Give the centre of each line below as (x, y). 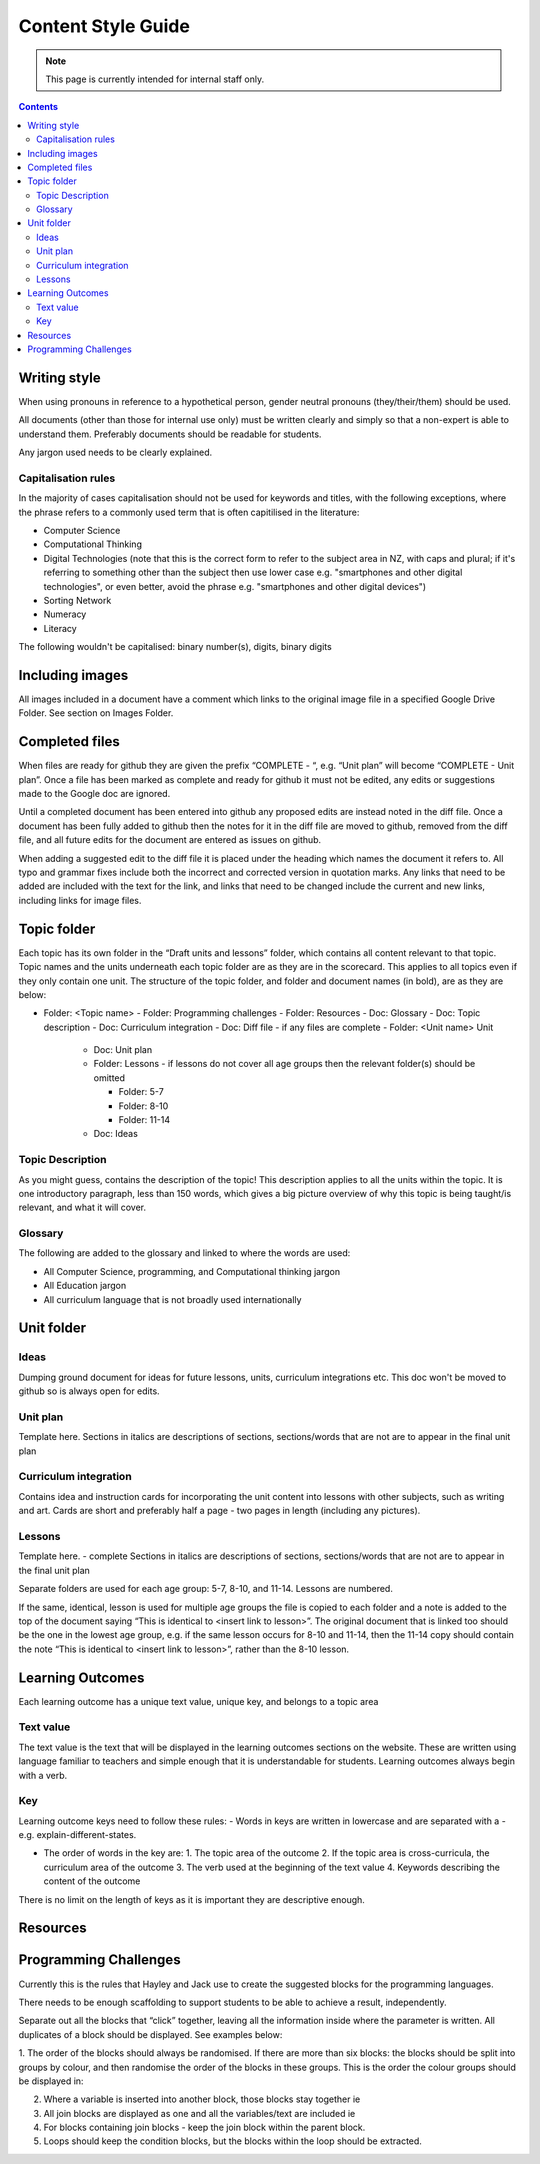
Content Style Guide (104, 26)
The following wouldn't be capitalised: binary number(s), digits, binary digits (175, 647)
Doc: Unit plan (123, 1050)
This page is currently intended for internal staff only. (155, 79)
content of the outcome (92, 1881)
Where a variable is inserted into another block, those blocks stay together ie (202, 2099)
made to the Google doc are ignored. (94, 794)
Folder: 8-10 (143, 1106)
